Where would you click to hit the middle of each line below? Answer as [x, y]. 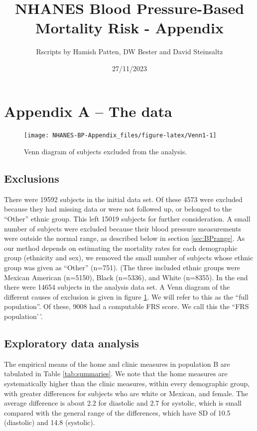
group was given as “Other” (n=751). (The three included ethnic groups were [122, 268]
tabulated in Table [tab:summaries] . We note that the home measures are [116, 374]
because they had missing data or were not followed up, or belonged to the [118, 209]
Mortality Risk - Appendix [129, 28]
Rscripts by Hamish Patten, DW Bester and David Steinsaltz [129, 52]
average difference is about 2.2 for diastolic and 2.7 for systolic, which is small [123, 403]
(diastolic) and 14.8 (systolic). [50, 422]
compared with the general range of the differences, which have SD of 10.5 [117, 412]
